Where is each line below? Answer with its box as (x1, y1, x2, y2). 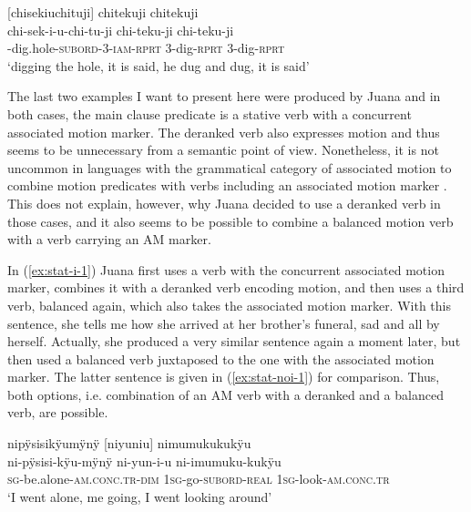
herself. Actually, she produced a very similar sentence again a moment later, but (7, 332, 461, 351)
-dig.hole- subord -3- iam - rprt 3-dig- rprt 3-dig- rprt (7, 38, 285, 57)
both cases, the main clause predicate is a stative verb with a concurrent (7, 104, 412, 123)
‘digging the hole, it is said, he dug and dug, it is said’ (7, 56, 310, 75)
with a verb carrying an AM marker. (7, 230, 211, 249)
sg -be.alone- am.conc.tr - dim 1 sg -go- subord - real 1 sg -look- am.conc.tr (7, 469, 390, 488)
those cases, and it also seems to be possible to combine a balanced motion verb (7, 211, 454, 230)
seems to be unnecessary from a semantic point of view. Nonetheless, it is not (7, 140, 439, 159)
